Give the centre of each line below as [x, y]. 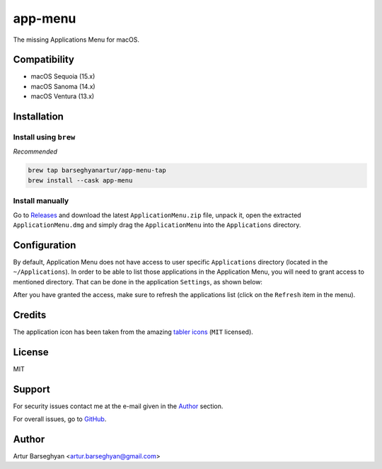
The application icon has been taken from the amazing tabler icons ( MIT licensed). [133, 332]
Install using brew [44, 137]
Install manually [41, 201]
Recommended [35, 151]
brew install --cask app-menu [80, 180]
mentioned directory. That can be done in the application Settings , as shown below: [138, 282]
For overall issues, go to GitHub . [60, 419]
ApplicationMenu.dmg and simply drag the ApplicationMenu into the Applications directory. [157, 225]
